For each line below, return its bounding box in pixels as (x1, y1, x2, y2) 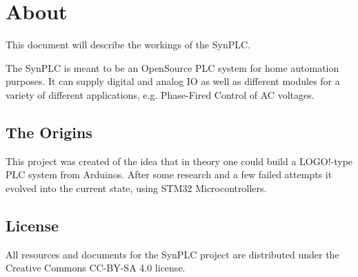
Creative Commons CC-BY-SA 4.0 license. (6, 260, 186, 275)
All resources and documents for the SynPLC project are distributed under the (6, 247, 339, 261)
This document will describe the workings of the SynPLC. (6, 37, 250, 52)
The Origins (6, 121, 92, 142)
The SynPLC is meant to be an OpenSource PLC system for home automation (6, 60, 339, 75)
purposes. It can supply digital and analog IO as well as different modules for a (6, 74, 340, 88)
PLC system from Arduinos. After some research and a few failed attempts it (6, 167, 332, 182)
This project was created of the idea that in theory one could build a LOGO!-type (6, 153, 353, 168)
